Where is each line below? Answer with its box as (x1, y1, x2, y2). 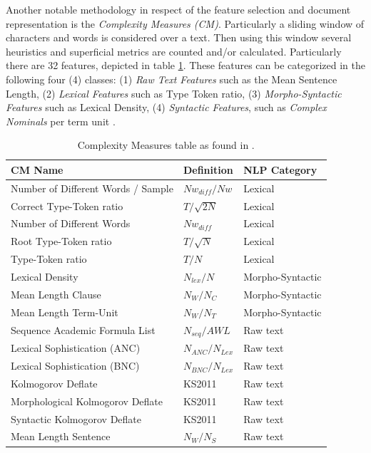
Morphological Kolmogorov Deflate (11, 393, 163, 408)
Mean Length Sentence (11, 429, 111, 444)
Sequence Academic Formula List (11, 322, 156, 337)
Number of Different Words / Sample (11, 180, 173, 195)
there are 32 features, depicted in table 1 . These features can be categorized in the (6, 58, 365, 73)
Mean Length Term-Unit (11, 304, 118, 319)
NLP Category (243, 162, 317, 177)
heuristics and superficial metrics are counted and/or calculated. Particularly (6, 43, 342, 58)
